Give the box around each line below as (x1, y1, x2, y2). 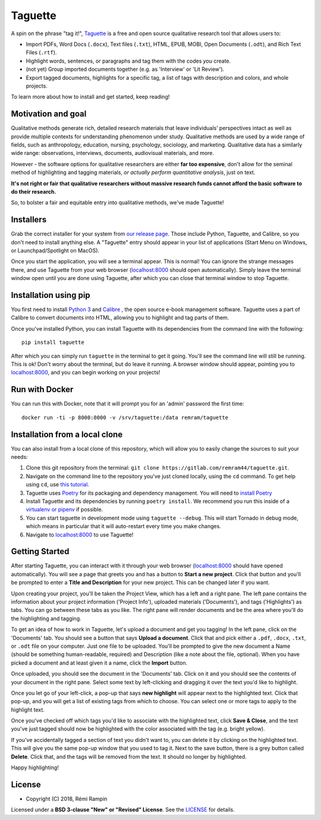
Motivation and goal (11, 109, 87, 119)
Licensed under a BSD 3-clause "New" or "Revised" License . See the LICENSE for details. (11, 806, 235, 813)
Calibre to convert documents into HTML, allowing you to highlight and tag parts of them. (11, 314, 229, 321)
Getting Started (11, 546, 70, 557)
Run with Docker (11, 384, 74, 395)
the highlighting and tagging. (11, 614, 81, 622)
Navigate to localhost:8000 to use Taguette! (26, 531, 134, 538)
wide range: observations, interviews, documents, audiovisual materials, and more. (11, 150, 214, 157)
